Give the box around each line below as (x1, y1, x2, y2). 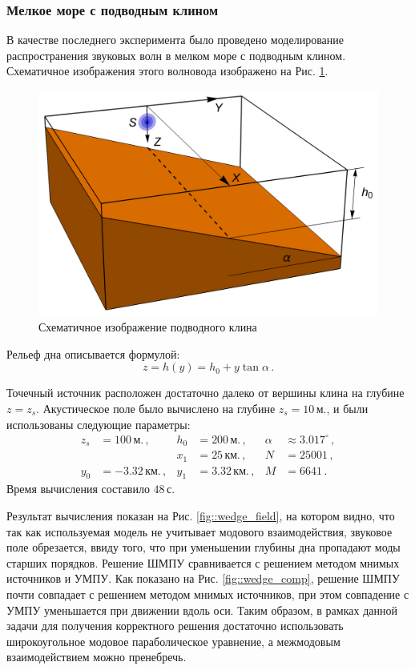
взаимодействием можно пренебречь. (6, 648, 187, 665)
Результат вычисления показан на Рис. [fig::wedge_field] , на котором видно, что (6, 508, 395, 524)
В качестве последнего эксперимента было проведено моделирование (6, 31, 344, 48)
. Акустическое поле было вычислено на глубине (36, 399, 276, 416)
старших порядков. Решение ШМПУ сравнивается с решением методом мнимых (6, 554, 400, 571)
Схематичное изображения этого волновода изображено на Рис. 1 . (6, 62, 328, 79)
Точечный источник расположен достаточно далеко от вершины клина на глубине (6, 384, 405, 401)
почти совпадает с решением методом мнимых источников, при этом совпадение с (6, 585, 409, 602)
